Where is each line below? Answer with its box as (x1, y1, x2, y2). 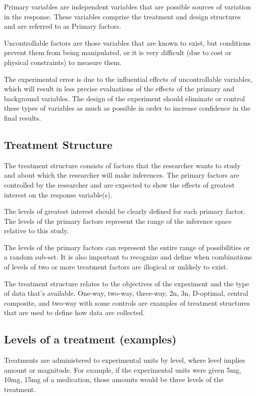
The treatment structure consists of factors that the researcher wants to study (4, 160, 241, 170)
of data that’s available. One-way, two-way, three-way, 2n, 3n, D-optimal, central (4, 288, 249, 298)
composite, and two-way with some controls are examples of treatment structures (4, 297, 250, 308)
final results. (4, 112, 41, 123)
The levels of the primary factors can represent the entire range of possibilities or (4, 242, 250, 252)
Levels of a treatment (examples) (4, 331, 177, 347)
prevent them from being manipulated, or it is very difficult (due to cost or (4, 47, 232, 58)
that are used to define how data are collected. (4, 307, 145, 318)
